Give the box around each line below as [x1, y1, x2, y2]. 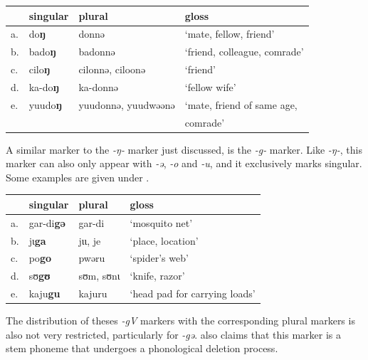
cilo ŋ [28, 62, 50, 77]
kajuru [78, 286, 107, 301]
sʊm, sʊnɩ [78, 268, 120, 283]
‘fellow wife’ [184, 79, 236, 94]
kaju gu [28, 286, 61, 301]
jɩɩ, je [78, 233, 101, 248]
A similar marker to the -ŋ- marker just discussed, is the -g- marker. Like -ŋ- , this [6, 142, 362, 157]
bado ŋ [28, 44, 56, 59]
